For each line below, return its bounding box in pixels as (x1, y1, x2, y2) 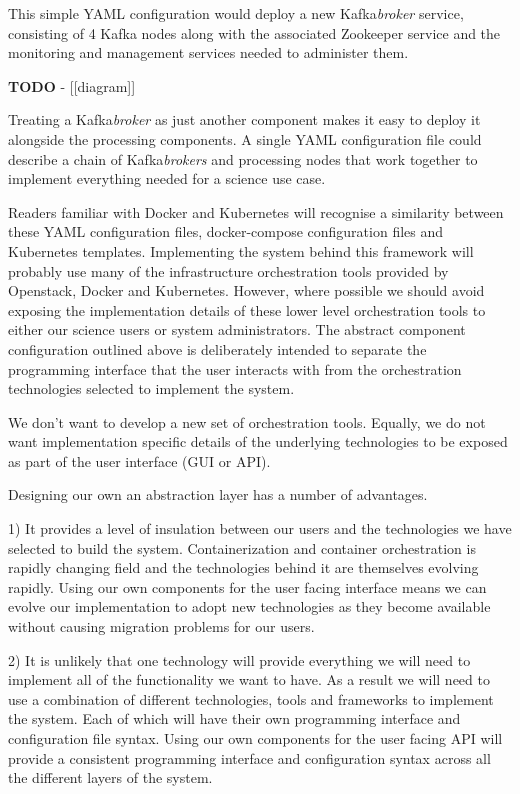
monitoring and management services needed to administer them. (8, 42, 409, 63)
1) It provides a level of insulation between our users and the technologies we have (8, 518, 512, 539)
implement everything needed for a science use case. (8, 168, 326, 189)
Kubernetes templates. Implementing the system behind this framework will (8, 240, 474, 261)
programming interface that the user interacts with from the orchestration (8, 358, 462, 379)
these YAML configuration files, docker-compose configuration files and (8, 221, 444, 242)
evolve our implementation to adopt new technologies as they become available (8, 596, 491, 617)
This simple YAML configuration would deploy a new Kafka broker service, (8, 3, 464, 23)
